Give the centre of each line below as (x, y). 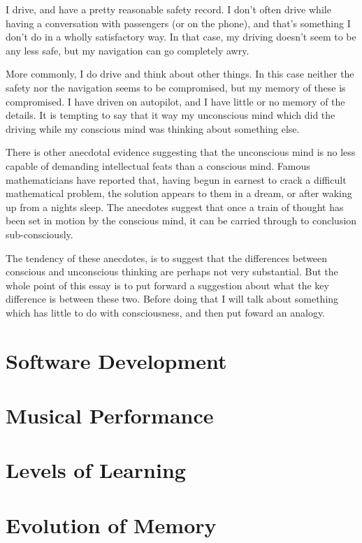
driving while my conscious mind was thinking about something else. (153, 128)
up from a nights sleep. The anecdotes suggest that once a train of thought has (175, 207)
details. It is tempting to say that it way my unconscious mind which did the (171, 115)
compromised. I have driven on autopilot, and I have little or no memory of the (175, 101)
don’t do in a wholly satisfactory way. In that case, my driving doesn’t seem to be (181, 37)
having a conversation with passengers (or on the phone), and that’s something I (178, 23)
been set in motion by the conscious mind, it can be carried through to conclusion (181, 220)
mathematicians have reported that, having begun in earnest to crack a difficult (176, 179)
